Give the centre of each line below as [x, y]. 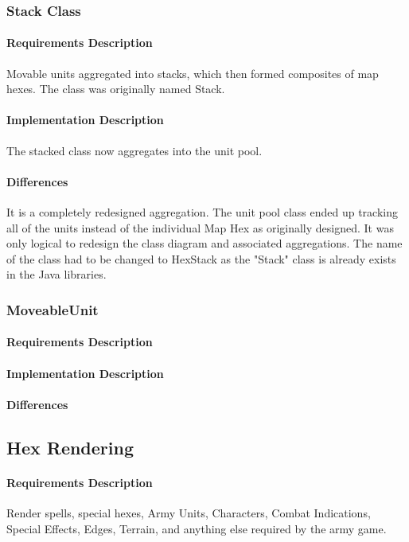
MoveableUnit [53, 309]
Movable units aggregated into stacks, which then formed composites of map [193, 73]
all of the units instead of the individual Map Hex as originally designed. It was [200, 227]
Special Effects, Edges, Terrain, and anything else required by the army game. [197, 528]
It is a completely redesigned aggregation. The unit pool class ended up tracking [202, 212]
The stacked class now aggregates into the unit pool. [134, 150]
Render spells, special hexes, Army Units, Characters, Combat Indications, [189, 512]
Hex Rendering [70, 447]
